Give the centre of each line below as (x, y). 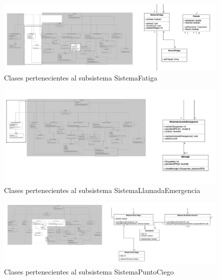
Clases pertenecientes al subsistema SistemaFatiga (81, 77)
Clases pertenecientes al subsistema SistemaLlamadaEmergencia (102, 190)
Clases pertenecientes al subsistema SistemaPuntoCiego (89, 271)
